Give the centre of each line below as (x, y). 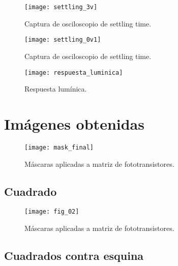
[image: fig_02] (52, 212)
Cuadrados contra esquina (74, 255)
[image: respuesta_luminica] (74, 72)
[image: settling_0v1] (63, 40)
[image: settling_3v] (61, 7)
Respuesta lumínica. (56, 89)
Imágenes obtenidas (74, 123)
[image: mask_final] (59, 147)
